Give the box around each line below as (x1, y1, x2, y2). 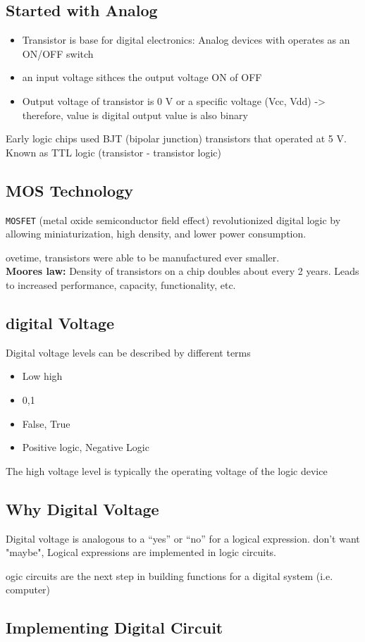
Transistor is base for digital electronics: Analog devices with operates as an (22, 32, 350, 47)
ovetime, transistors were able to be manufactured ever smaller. (6, 249, 280, 264)
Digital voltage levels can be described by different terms (6, 345, 251, 359)
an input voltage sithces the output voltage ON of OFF (22, 70, 262, 85)
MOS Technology (6, 179, 133, 201)
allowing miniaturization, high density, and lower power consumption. (6, 226, 307, 241)
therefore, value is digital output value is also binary (22, 107, 248, 122)
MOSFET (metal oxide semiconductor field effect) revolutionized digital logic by (6, 212, 341, 227)
